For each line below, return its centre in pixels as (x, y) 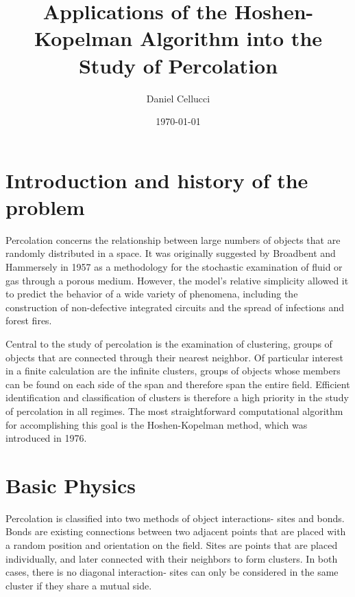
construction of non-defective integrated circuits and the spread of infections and (175, 307)
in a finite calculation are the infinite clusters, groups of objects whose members (173, 371)
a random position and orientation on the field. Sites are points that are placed (172, 545)
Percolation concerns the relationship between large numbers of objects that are (173, 239)
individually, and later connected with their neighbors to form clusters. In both (172, 558)
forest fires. (29, 320)
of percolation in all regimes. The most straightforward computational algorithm (174, 410)
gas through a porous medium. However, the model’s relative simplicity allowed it (177, 280)
